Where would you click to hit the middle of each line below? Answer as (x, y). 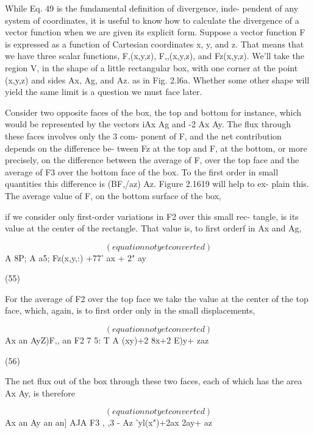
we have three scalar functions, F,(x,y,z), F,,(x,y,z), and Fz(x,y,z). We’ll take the (155, 56)
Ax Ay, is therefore (40, 393)
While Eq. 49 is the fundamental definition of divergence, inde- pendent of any (152, 8)
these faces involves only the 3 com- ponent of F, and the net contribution (143, 136)
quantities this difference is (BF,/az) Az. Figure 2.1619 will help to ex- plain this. (157, 184)
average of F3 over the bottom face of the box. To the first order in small (142, 171)
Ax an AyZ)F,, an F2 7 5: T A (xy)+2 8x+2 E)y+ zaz (107, 340)
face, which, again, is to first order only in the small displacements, (130, 310)
